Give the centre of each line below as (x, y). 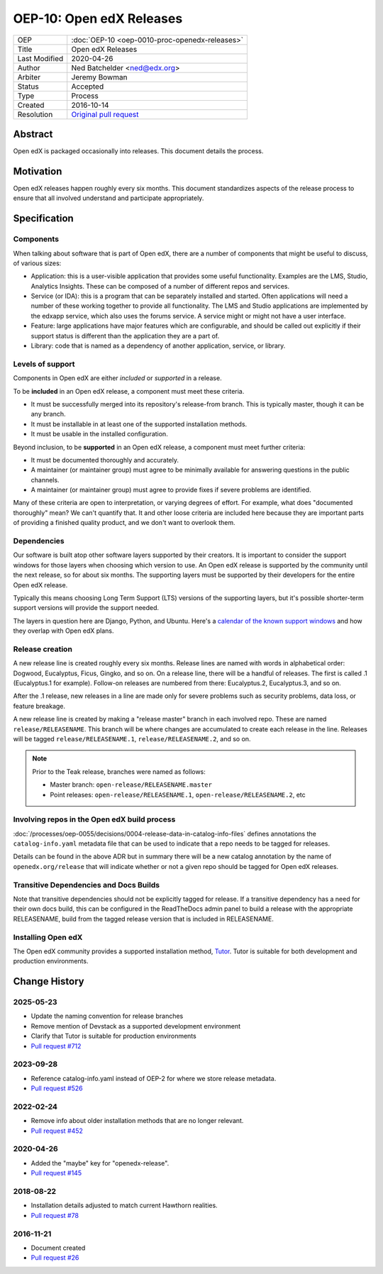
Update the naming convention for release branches (107, 1016)
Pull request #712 (56, 1046)
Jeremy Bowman (99, 77)
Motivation (38, 171)
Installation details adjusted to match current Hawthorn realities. (124, 1205)
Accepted (88, 87)
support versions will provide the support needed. (86, 608)
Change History (49, 981)
